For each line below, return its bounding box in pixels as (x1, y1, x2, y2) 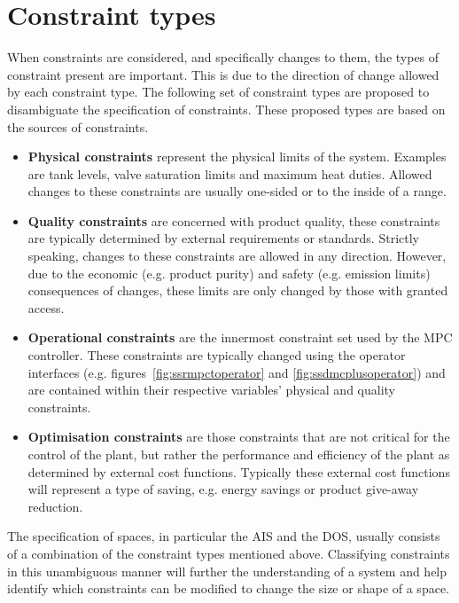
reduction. (27, 497, 83, 515)
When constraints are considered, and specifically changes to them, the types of (7, 48, 440, 67)
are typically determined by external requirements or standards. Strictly (27, 229, 419, 247)
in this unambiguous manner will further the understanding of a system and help (7, 561, 447, 580)
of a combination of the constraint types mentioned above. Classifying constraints (7, 544, 450, 562)
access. (27, 298, 65, 317)
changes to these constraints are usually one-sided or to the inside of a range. (27, 182, 447, 200)
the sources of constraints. (7, 117, 149, 136)
